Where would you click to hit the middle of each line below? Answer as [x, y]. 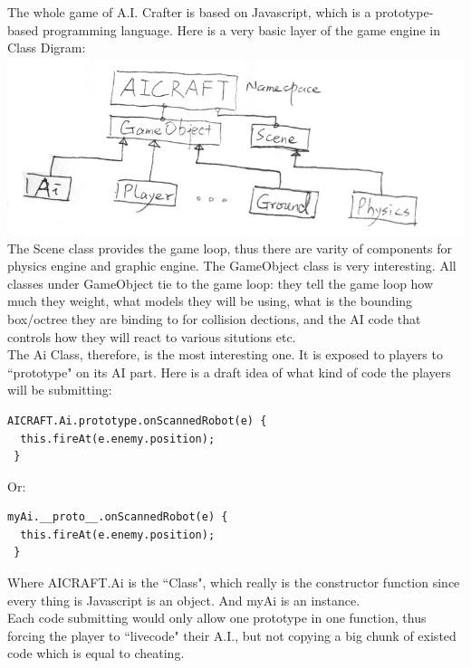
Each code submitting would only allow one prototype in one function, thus [217, 618]
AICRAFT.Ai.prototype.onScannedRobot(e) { [137, 420]
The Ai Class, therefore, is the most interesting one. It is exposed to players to [225, 354]
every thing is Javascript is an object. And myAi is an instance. [184, 600]
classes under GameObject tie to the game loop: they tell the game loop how [221, 283]
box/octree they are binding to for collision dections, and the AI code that [214, 318]
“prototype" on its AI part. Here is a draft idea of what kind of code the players [229, 372]
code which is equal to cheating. [96, 653]
